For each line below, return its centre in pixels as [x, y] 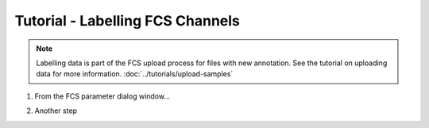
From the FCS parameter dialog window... [102, 96]
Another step [56, 111]
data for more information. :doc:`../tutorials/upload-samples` [135, 74]
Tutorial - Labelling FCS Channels [127, 21]
